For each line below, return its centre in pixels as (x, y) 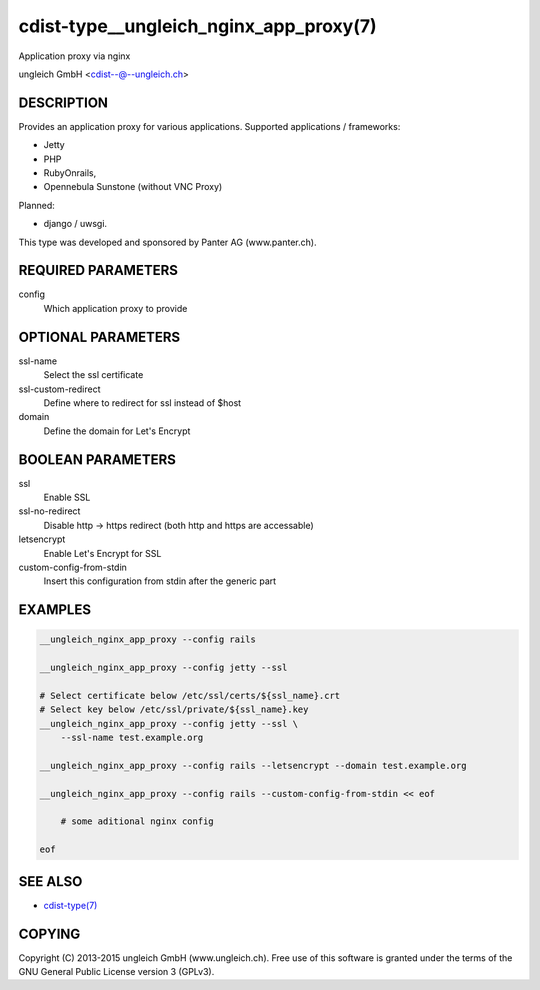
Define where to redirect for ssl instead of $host (142, 402)
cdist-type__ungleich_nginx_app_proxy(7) (197, 26)
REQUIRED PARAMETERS (98, 270)
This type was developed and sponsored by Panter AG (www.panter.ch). (167, 242)
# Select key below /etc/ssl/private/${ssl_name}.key (174, 709)
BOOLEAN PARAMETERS (97, 459)
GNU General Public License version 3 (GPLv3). (116, 972)
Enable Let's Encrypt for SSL (102, 553)
